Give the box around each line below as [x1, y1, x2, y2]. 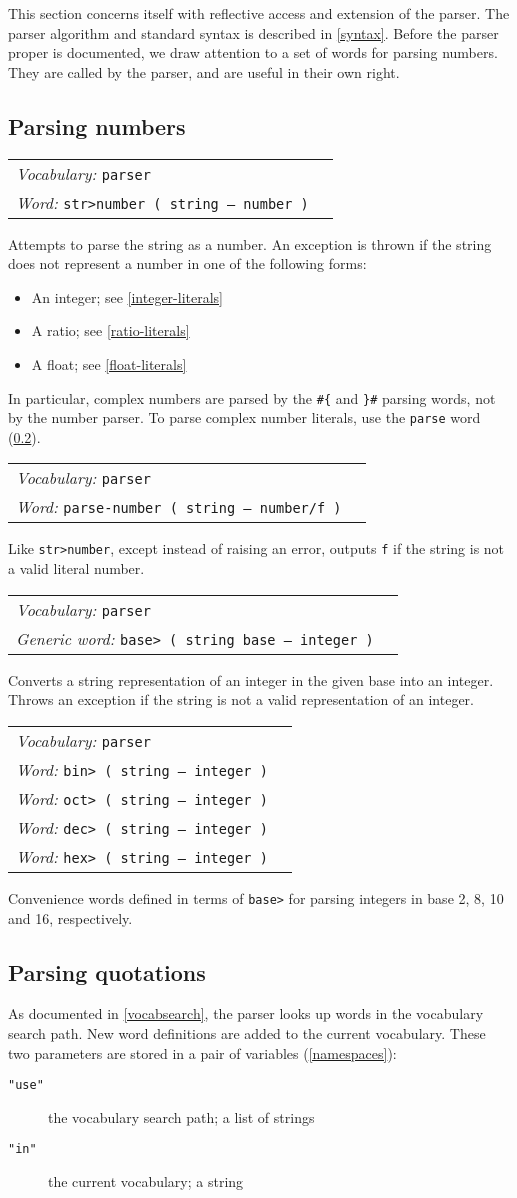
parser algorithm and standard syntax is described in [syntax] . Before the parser [8, 22, 499, 43]
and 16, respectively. [8, 907, 133, 928]
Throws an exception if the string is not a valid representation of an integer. [8, 689, 475, 710]
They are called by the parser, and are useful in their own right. [8, 61, 400, 82]
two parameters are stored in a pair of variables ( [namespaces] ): [8, 1042, 397, 1063]
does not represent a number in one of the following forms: [8, 253, 367, 274]
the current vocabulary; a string [48, 1171, 244, 1192]
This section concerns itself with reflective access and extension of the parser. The [8, 3, 510, 23]
